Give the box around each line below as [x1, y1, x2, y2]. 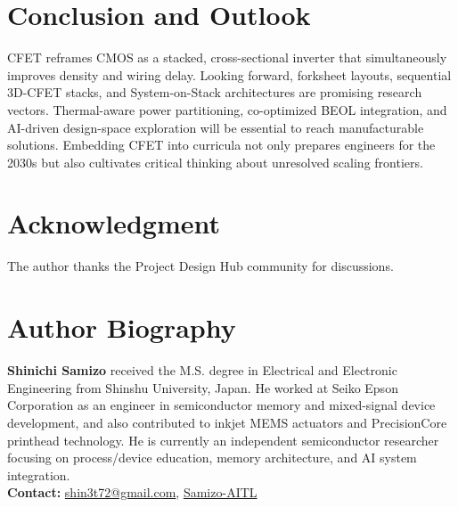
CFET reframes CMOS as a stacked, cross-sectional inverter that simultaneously [7, 48, 447, 67]
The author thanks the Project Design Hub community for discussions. [7, 257, 394, 275]
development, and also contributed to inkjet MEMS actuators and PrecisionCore [7, 413, 447, 431]
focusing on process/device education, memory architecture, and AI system [7, 448, 417, 467]
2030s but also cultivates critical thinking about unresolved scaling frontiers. [7, 152, 423, 171]
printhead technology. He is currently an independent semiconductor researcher [7, 430, 439, 449]
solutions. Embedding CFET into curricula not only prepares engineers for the [7, 135, 436, 154]
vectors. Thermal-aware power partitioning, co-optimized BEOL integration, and [7, 100, 447, 119]
